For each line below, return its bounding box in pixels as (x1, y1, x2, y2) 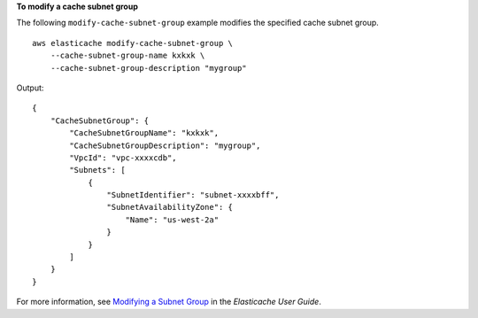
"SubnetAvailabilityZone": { (106, 202, 234, 213)
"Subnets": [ (69, 165, 126, 175)
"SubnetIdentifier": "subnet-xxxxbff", (106, 190, 280, 200)
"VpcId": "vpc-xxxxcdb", (69, 152, 177, 163)
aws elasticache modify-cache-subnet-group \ (32, 38, 234, 48)
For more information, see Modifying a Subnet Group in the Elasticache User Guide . (16, 297, 322, 307)
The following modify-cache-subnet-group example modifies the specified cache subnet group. (16, 18, 380, 28)
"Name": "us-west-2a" (125, 214, 220, 225)
